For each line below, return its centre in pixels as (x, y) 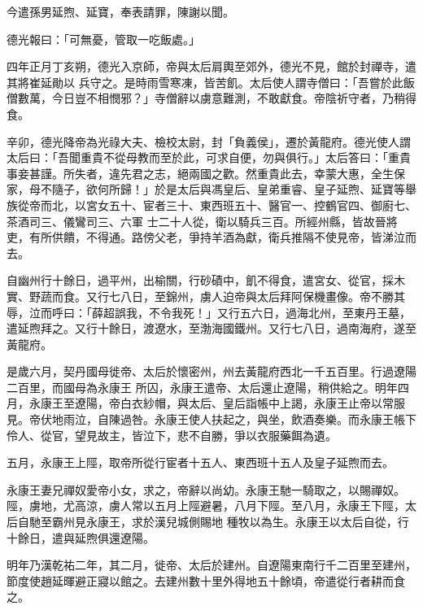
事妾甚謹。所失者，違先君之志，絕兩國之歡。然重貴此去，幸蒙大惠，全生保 (206, 173)
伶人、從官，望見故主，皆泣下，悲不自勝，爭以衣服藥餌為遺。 (172, 435)
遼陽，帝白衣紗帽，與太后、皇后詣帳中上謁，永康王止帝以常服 (240, 403)
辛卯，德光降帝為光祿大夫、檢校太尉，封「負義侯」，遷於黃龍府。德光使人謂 (209, 141)
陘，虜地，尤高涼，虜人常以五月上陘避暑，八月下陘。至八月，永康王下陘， (206, 505)
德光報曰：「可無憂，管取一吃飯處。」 (103, 39)
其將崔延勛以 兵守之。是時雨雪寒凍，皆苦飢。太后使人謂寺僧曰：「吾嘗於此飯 (211, 82)
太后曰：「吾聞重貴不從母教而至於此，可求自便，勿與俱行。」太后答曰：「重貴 (209, 157)
